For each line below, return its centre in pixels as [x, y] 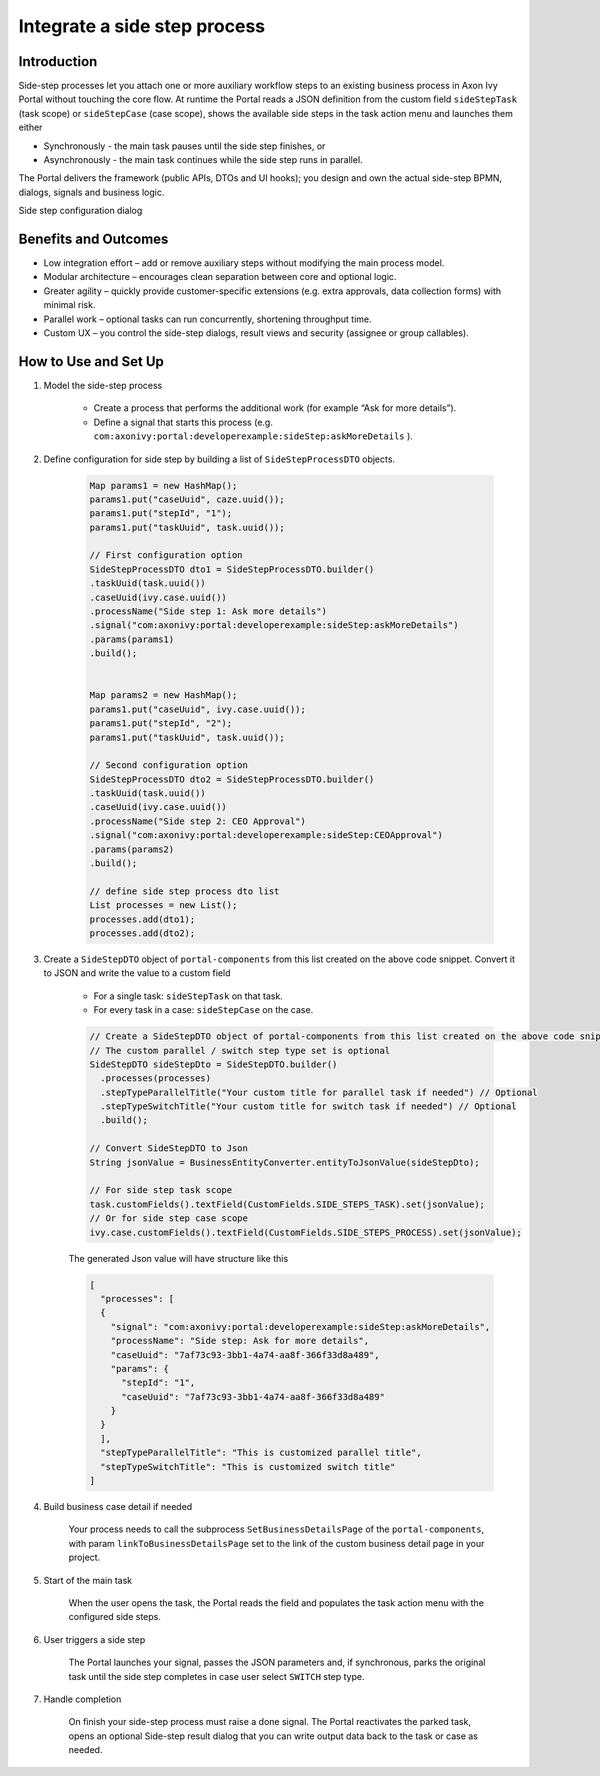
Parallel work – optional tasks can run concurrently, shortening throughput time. [207, 319]
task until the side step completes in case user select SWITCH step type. [216, 1676]
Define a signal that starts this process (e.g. [183, 422]
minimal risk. [69, 305]
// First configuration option [166, 555]
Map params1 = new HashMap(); [163, 485]
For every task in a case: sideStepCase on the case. [203, 1010]
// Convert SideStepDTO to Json [169, 1148]
